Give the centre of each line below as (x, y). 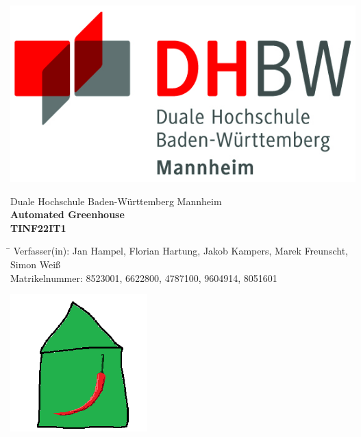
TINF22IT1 (38, 227)
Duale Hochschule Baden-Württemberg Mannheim (116, 201)
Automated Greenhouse (67, 214)
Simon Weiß (36, 264)
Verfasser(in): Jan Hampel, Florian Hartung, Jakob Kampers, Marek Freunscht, (180, 251)
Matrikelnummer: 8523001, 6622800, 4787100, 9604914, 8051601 (144, 277)
